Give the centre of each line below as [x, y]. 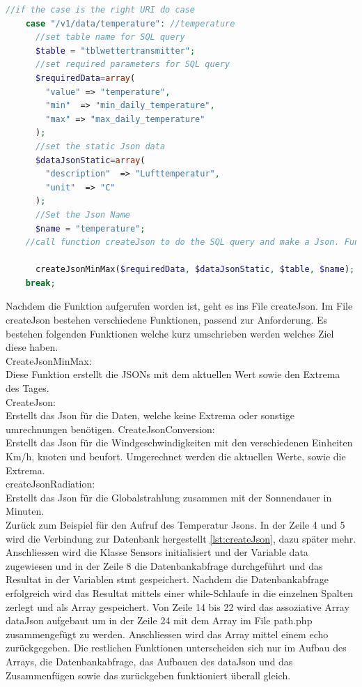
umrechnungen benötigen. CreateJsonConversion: [110, 429]
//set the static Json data [100, 146]
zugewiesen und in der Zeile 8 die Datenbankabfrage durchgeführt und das [164, 565]
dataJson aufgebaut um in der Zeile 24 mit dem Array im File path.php [159, 620]
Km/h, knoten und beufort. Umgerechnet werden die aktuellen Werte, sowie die [176, 456]
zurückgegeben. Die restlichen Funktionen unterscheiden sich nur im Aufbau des [176, 648]
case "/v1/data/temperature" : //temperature [130, 23]
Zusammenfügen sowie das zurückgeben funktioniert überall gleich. [148, 675]
